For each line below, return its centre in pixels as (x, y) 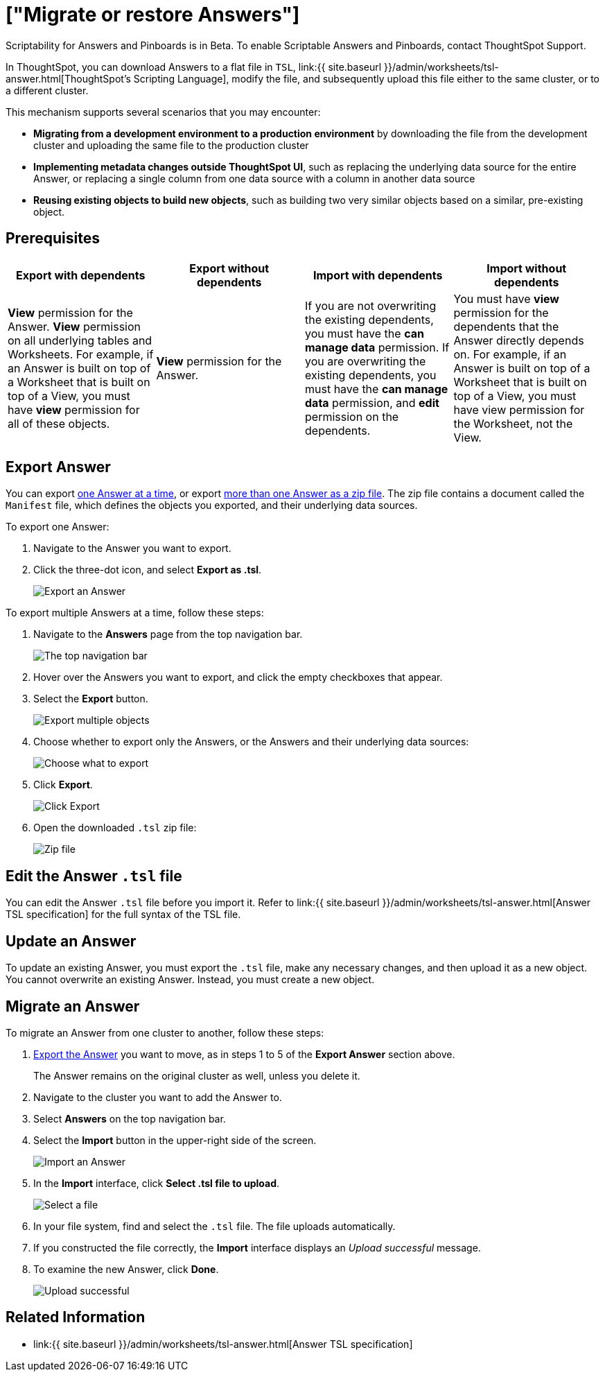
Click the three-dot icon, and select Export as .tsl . (148, 570)
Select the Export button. (91, 699)
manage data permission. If (377, 347)
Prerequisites (53, 239)
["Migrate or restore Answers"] (153, 15)
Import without (527, 268)
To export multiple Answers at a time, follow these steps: (135, 613)
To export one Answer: (58, 527)
